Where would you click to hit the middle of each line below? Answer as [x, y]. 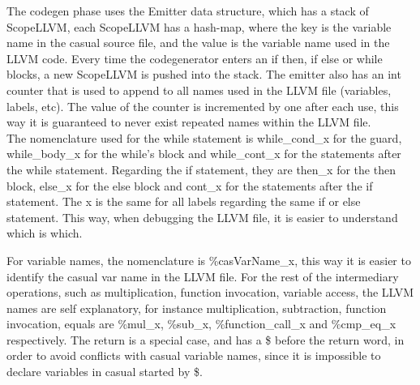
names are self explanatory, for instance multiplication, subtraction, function [197, 308]
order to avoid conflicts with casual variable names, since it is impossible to [194, 355]
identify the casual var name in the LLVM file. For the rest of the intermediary [203, 276]
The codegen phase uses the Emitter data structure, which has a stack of [188, 11]
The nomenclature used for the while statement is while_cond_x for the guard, [204, 137]
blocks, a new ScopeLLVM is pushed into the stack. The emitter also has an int [204, 74]
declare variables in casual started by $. [105, 372]
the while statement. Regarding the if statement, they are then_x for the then [201, 169]
